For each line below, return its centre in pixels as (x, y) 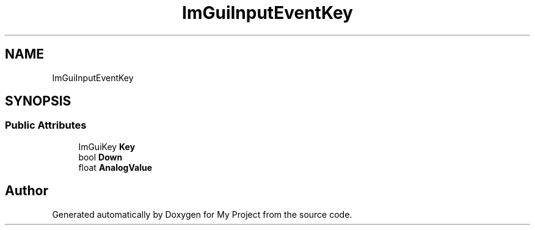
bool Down (100, 157)
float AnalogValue (115, 167)
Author (27, 191)
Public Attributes (46, 125)
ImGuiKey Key (107, 146)
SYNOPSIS (38, 101)
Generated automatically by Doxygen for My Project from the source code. (202, 214)
